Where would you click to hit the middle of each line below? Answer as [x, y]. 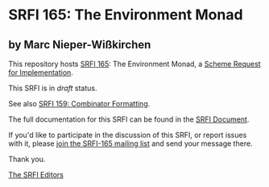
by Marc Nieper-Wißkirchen [80, 45]
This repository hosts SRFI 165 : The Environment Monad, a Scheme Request [134, 64]
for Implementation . [41, 73]
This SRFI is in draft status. [53, 88]
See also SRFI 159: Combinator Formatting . [79, 104]
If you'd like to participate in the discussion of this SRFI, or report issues [128, 135]
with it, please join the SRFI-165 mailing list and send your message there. [130, 143]
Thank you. [27, 159]
